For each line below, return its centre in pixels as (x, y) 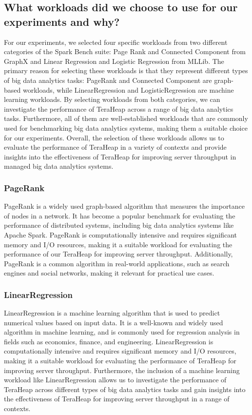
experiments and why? (62, 21)
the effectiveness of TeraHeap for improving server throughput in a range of (117, 399)
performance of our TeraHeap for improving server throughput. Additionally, (118, 254)
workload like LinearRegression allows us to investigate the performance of (115, 380)
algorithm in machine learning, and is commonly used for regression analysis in (122, 332)
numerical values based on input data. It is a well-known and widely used (114, 322)
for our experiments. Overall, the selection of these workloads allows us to (114, 137)
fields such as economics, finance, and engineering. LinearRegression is (109, 341)
